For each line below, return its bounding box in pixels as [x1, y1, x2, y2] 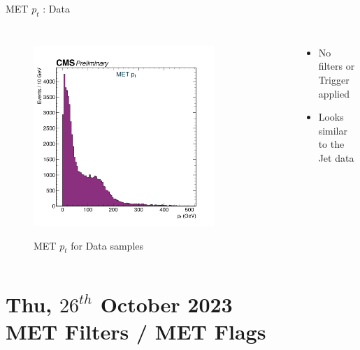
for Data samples [71, 238, 144, 252]
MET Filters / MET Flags [6, 317, 266, 345]
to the [318, 137, 345, 151]
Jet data [318, 150, 354, 165]
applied [318, 86, 350, 100]
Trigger [318, 72, 350, 86]
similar [318, 123, 347, 137]
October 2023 [100, 289, 233, 318]
